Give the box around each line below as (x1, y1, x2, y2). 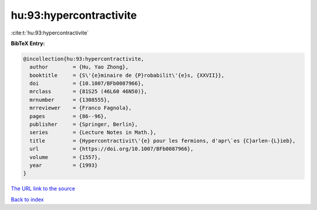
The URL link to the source (11, 185, 76, 192)
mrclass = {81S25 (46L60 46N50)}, (29, 88, 147, 95)
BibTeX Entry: (11, 40, 45, 47)
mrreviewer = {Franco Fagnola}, (29, 105, 132, 111)
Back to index (11, 196, 44, 203)
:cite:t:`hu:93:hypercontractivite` (11, 29, 89, 36)
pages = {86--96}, (29, 113, 107, 119)
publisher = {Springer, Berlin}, (29, 121, 138, 128)
